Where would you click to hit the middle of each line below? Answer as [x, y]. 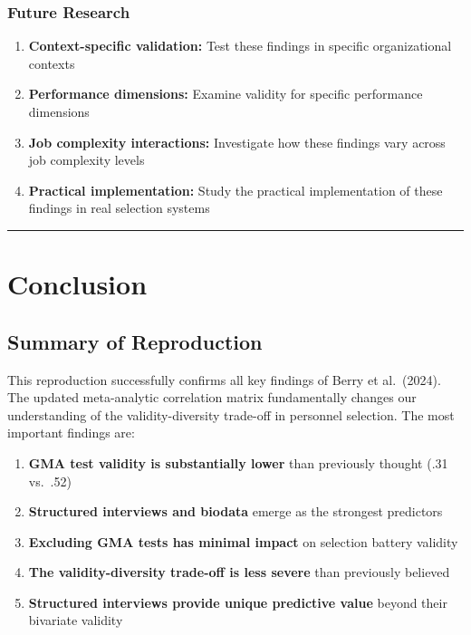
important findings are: [71, 433]
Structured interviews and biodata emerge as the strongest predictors [235, 511]
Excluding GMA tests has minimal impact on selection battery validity [243, 541]
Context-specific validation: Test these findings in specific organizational [240, 46]
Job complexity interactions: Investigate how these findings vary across [237, 142]
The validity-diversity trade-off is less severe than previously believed [239, 572]
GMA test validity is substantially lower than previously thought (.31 [238, 462]
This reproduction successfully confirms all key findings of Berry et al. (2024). [224, 379]
